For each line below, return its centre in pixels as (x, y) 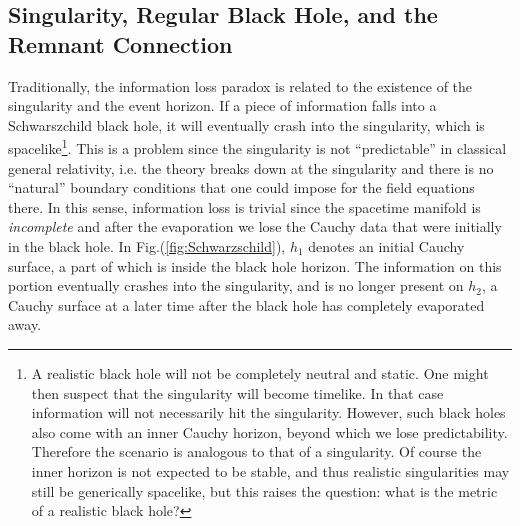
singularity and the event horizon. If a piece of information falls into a (222, 105)
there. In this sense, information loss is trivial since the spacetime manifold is (244, 206)
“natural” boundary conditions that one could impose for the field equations (241, 187)
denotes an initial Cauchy (386, 246)
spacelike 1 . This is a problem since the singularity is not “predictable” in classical (257, 147)
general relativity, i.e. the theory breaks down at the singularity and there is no (251, 167)
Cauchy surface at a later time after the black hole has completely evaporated (246, 304)
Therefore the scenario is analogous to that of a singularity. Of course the (256, 451)
